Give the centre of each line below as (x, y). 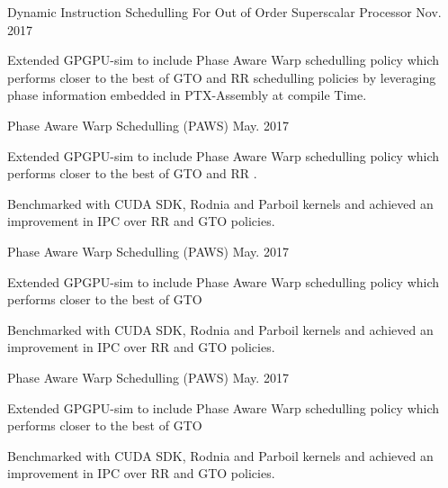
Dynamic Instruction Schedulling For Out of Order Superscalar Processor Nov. (224, 12)
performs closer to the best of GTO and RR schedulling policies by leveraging (222, 77)
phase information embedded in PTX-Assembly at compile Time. (187, 95)
